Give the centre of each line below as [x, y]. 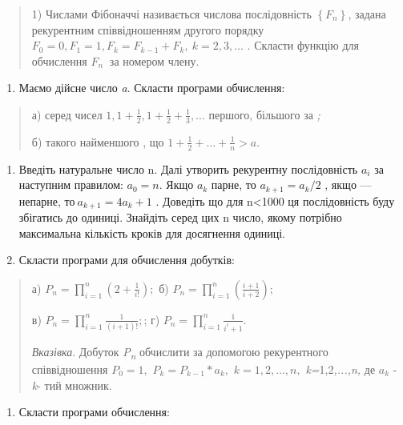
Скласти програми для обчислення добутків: [127, 260]
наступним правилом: [71, 184]
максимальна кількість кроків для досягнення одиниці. [152, 233]
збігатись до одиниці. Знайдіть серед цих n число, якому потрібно [180, 217]
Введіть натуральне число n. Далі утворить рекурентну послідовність [188, 168]
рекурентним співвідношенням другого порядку [148, 29]
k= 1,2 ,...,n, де [341, 369]
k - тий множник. [72, 385]
